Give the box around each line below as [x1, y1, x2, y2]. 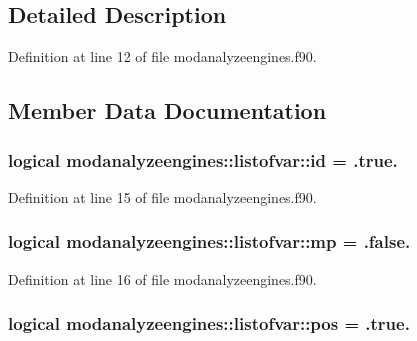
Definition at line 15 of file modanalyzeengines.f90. [8, 186, 317, 207]
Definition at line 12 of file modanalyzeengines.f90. [8, 46, 317, 67]
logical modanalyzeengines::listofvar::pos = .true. [8, 311, 410, 336]
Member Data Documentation [8, 95, 327, 126]
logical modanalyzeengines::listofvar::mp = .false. [8, 229, 411, 254]
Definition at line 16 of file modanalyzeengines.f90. [8, 268, 317, 289]
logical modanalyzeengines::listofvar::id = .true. [8, 147, 398, 172]
